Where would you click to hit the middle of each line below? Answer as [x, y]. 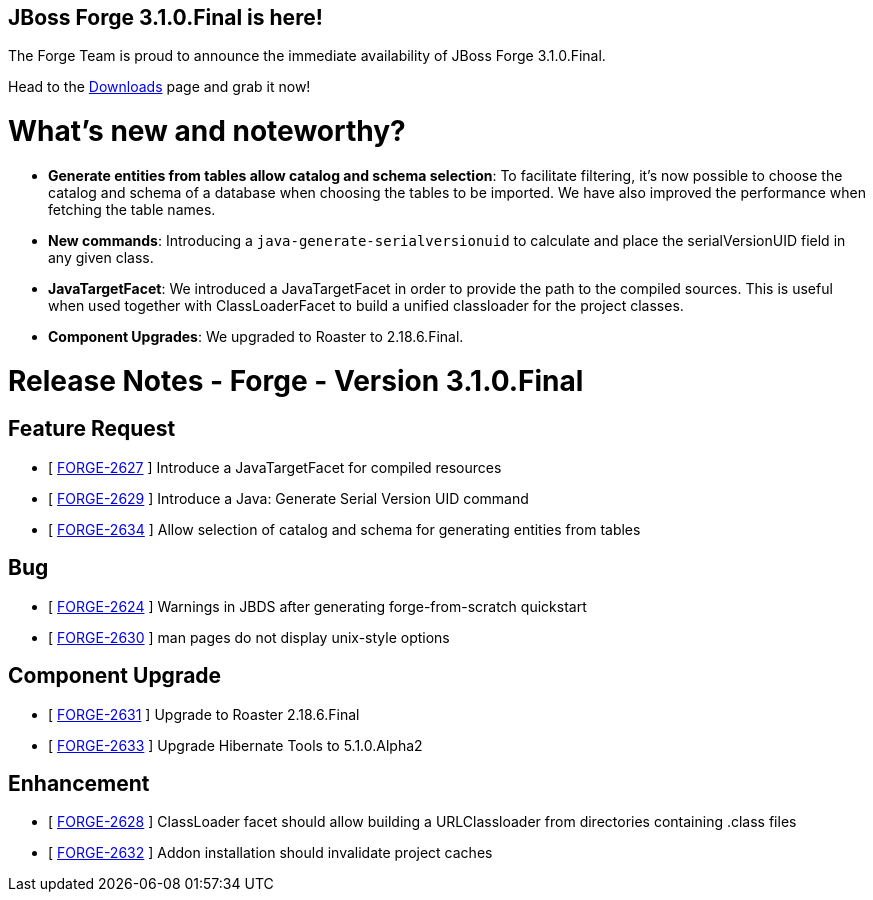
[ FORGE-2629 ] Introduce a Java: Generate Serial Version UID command [288, 498]
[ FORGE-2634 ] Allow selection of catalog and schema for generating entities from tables [344, 529]
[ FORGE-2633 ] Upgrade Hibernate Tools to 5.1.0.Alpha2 [235, 745]
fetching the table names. [132, 209]
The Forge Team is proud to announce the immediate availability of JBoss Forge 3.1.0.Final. [307, 56]
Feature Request [92, 429]
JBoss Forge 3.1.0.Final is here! [165, 17]
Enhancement [79, 783]
